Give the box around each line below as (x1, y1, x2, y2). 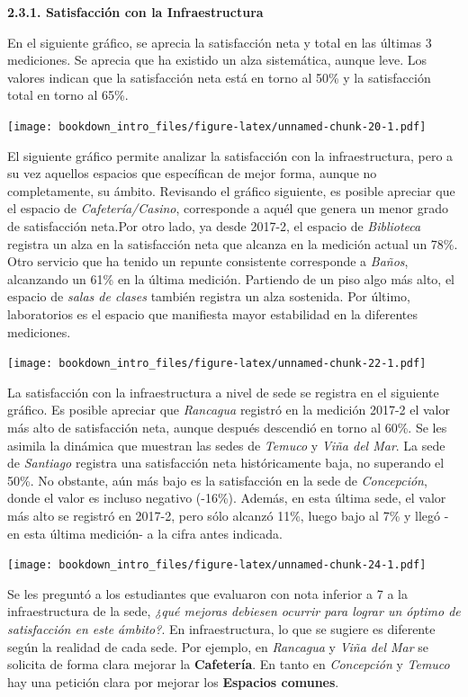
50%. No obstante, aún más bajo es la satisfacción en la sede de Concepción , (7, 470, 427, 489)
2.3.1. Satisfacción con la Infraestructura (7, 3, 264, 21)
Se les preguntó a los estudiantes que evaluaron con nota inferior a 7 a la (7, 584, 408, 603)
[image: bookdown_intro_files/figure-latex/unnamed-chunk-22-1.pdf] (7, 357, 427, 371)
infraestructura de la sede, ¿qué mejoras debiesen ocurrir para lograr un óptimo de (7, 602, 461, 621)
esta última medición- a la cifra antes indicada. (23, 523, 283, 542)
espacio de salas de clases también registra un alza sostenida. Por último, (7, 287, 410, 306)
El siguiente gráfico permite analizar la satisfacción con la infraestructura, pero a (7, 146, 454, 165)
